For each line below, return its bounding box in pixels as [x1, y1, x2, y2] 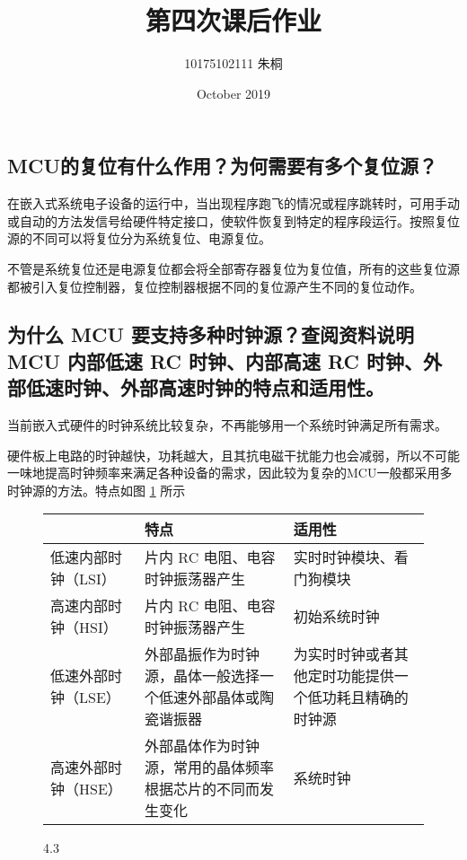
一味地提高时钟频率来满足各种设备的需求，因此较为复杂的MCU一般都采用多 [7, 463, 453, 482]
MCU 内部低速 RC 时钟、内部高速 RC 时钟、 [7, 347, 423, 374]
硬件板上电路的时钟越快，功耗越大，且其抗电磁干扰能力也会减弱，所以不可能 [7, 445, 460, 464]
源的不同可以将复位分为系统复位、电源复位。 [7, 229, 271, 248]
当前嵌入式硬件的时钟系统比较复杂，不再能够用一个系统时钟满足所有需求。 [7, 416, 447, 434]
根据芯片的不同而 [145, 778, 260, 800]
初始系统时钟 [293, 606, 380, 627]
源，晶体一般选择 [145, 665, 260, 687]
